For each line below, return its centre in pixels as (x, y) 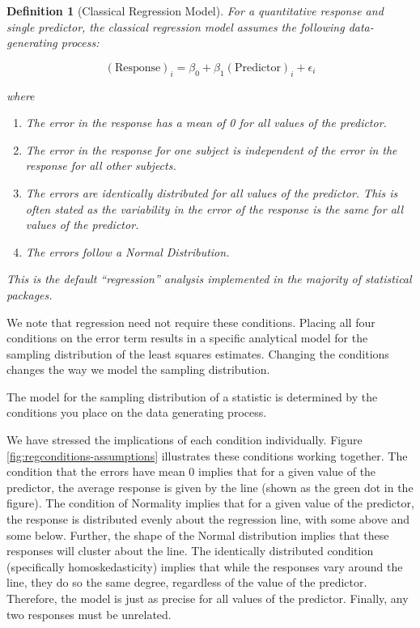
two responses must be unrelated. (89, 614)
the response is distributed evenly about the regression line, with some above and (208, 519)
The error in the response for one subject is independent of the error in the (211, 149)
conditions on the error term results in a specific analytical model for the (187, 338)
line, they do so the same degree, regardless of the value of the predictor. (187, 582)
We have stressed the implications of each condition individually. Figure (185, 440)
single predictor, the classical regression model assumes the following (176, 26)
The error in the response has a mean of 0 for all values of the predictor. (206, 123)
